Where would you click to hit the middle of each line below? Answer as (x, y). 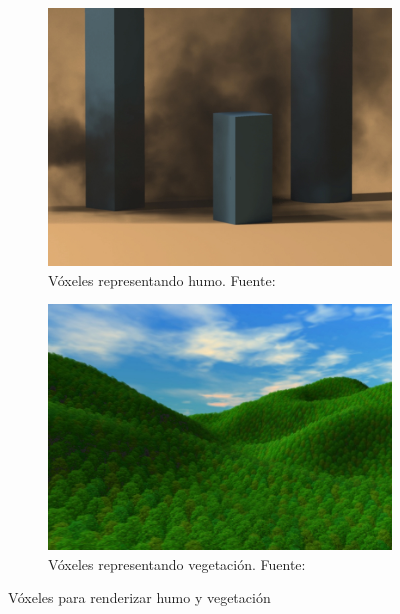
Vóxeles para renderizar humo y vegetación (139, 597)
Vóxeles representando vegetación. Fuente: (177, 563)
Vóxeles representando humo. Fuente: (162, 279)
